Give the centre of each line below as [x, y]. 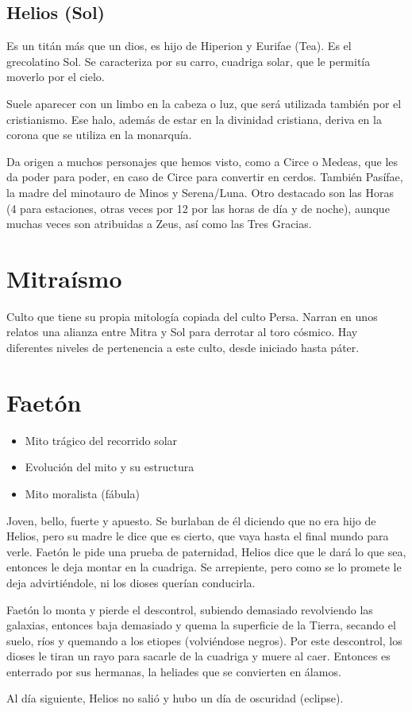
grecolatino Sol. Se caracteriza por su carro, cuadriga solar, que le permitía [189, 61]
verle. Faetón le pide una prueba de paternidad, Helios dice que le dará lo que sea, [206, 551]
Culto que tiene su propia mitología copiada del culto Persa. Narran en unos [192, 316]
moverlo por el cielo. [56, 77]
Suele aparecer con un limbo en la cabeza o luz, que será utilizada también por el [204, 103]
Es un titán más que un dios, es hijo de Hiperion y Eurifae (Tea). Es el [179, 46]
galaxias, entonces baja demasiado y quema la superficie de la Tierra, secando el [201, 625]
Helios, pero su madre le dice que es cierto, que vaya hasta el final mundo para [198, 536]
